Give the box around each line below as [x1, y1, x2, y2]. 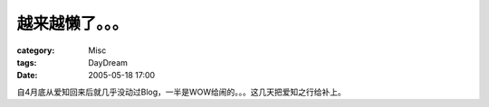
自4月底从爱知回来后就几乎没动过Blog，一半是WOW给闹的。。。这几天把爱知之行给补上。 [16, 86, 346, 97]
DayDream [88, 57, 129, 67]
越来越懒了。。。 [16, 13, 129, 33]
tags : [16, 57, 37, 67]
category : [16, 45, 55, 56]
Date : [16, 70, 38, 81]
